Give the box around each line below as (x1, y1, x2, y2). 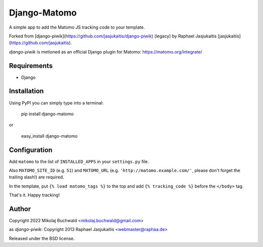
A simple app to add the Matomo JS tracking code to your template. (9, 24, 145, 30)
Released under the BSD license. (9, 235, 75, 241)
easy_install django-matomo (21, 133, 78, 139)
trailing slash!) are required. (9, 174, 64, 180)
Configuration (9, 146, 53, 154)
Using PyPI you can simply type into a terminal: (9, 100, 104, 106)
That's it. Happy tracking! (9, 192, 60, 198)
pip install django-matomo (21, 111, 74, 117)
